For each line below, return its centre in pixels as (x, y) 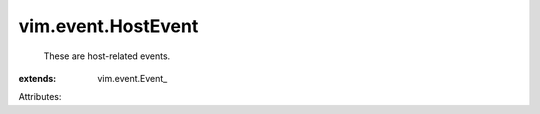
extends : (37, 78)
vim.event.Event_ (132, 78)
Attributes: (40, 97)
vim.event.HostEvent (108, 26)
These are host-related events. (107, 56)
